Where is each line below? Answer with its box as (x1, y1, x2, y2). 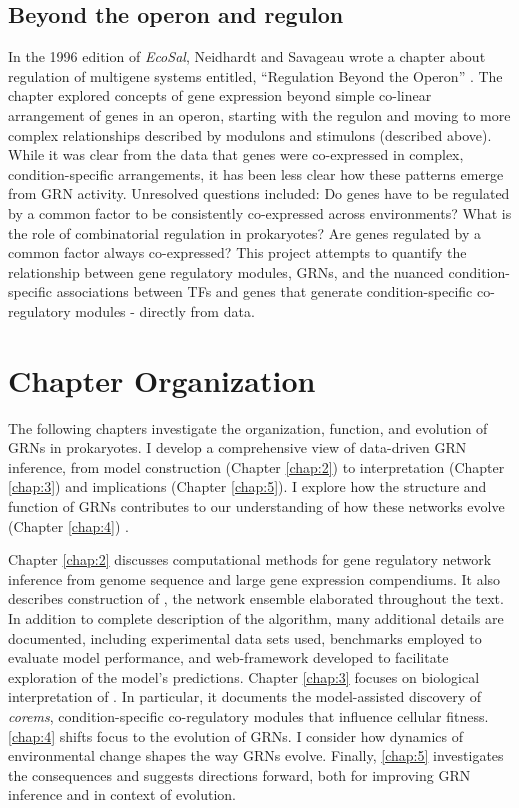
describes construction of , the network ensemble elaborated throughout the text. (8, 588, 504, 609)
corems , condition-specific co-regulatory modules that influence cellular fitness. (8, 705, 489, 726)
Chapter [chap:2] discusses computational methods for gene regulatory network (8, 549, 492, 570)
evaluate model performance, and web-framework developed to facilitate (8, 647, 449, 668)
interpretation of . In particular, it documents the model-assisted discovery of (8, 686, 482, 707)
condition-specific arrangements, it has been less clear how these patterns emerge (8, 163, 504, 184)
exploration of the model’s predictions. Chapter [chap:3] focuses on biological (8, 666, 480, 687)
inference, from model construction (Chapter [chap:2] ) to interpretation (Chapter (8, 456, 505, 477)
